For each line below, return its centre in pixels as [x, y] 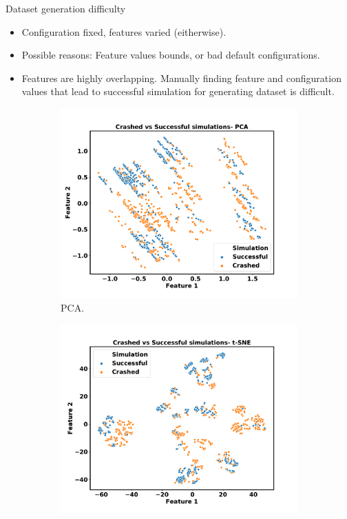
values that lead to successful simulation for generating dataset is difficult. [178, 91]
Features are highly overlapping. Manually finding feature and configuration [181, 78]
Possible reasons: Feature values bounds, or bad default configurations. [171, 55]
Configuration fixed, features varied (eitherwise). [124, 31]
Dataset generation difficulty [66, 8]
